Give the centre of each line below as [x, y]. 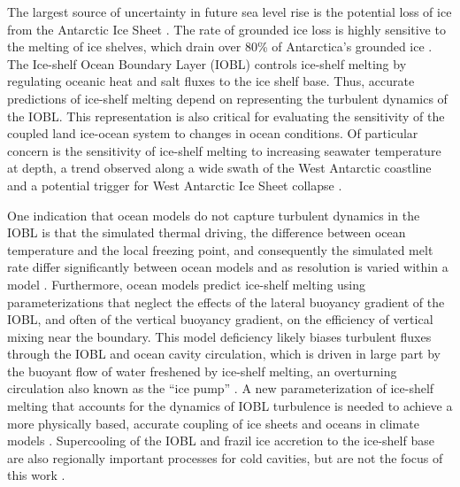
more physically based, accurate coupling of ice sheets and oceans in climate [213, 423]
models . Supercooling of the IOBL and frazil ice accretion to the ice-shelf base [221, 441]
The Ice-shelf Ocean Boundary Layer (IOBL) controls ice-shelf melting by [207, 63]
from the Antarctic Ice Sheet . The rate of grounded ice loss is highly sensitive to [226, 29]
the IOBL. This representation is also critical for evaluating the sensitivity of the [226, 116]
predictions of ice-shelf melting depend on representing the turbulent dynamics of [227, 98]
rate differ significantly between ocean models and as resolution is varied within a [228, 267]
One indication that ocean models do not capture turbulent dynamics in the [214, 215]
